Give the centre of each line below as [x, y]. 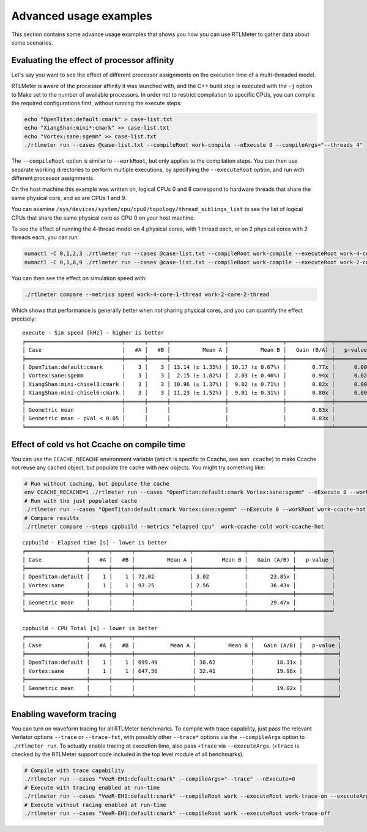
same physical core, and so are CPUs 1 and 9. [69, 198]
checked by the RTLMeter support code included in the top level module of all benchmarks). [128, 754]
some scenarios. [32, 42]
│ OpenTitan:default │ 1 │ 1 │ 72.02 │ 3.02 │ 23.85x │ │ [179, 577]
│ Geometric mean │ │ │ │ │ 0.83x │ [179, 410]
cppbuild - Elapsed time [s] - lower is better [95, 542]
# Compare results [52, 518]
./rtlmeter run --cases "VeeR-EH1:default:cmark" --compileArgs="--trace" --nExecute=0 [160, 779]
